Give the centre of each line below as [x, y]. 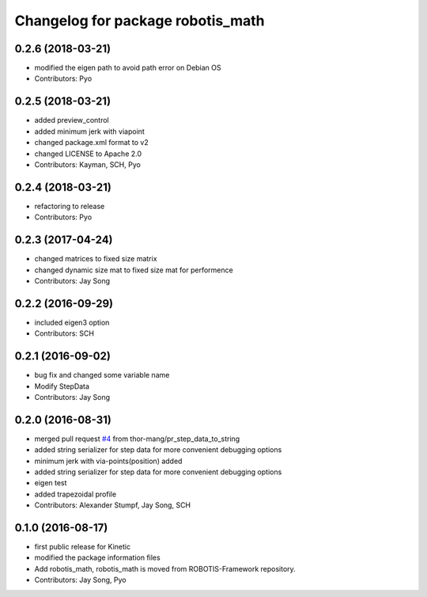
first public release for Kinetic [82, 547]
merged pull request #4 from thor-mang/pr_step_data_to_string [137, 439]
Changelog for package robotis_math [140, 21]
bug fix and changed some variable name [102, 375]
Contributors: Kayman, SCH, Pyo [88, 164]
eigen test [51, 483]
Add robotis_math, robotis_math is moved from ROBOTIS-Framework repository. [165, 568]
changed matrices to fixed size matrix [96, 259]
